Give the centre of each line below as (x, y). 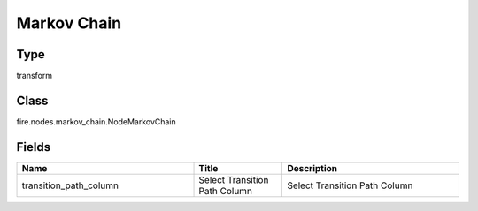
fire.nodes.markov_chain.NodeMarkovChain (96, 121)
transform (35, 76)
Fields (34, 147)
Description (312, 168)
